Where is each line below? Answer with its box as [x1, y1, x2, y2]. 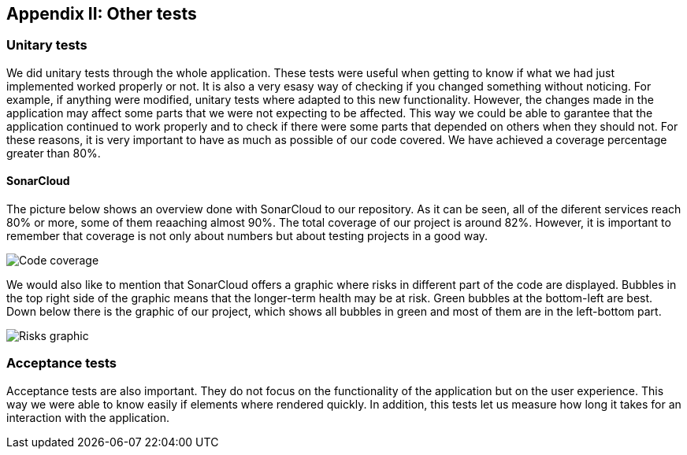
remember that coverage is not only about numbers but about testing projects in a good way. [6, 229, 488, 243]
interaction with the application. [6, 410, 170, 424]
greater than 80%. [6, 146, 101, 160]
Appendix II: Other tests [6, 4, 197, 24]
